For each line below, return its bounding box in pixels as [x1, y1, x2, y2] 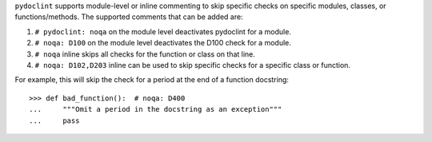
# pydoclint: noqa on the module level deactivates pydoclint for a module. [34, 26, 292, 36]
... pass [29, 116, 80, 125]
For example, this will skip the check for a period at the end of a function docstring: [14, 75, 290, 85]
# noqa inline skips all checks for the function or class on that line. [34, 49, 256, 59]
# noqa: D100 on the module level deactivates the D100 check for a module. [34, 38, 291, 48]
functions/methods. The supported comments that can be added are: [14, 12, 243, 22]
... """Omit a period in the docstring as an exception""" [29, 105, 282, 114]
